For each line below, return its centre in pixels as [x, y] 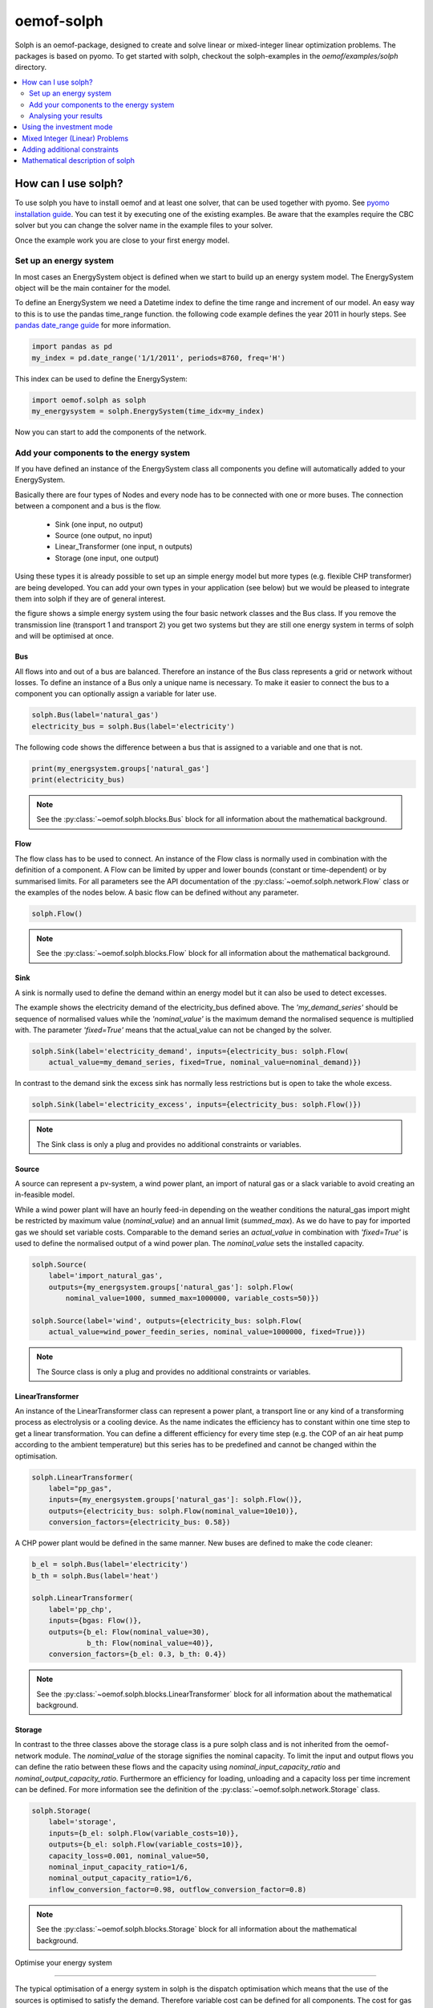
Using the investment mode [67, 127]
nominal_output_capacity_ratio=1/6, [120, 1878]
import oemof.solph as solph [89, 400]
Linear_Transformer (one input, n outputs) [123, 547]
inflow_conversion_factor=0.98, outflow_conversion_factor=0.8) [178, 1889]
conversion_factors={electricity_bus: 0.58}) [140, 1522]
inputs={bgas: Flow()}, [95, 1621]
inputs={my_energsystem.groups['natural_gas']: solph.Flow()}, [176, 1500]
